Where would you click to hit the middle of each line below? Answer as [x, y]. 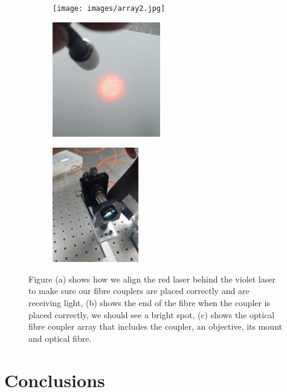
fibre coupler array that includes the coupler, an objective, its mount [155, 326]
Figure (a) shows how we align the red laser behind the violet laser [152, 279]
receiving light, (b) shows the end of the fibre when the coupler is [150, 302]
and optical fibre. [60, 338]
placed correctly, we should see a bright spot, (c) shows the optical [152, 314]
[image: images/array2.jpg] [109, 8]
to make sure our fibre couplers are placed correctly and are [139, 291]
